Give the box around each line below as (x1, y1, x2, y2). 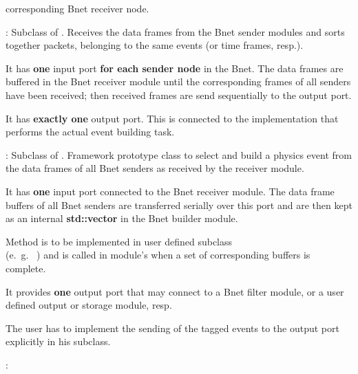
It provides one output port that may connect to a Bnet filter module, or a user (6, 284, 344, 298)
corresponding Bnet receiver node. (6, 1, 149, 15)
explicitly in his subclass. (6, 334, 111, 349)
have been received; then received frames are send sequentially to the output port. (6, 87, 352, 102)
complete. (6, 261, 46, 275)
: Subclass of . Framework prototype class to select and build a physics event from (6, 147, 352, 162)
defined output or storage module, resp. (6, 298, 172, 312)
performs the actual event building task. (6, 124, 175, 139)
